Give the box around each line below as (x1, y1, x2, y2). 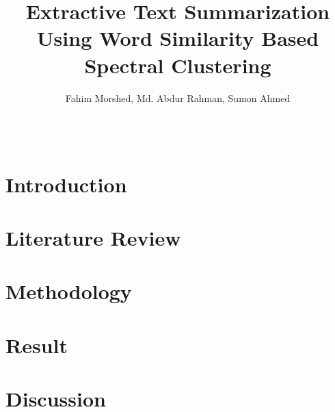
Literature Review (5, 223, 181, 251)
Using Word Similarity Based (36, 24, 319, 52)
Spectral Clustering (84, 51, 271, 79)
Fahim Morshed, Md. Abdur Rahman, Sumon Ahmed (65, 90, 291, 105)
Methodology (5, 277, 132, 305)
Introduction (5, 170, 127, 198)
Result (5, 331, 68, 359)
